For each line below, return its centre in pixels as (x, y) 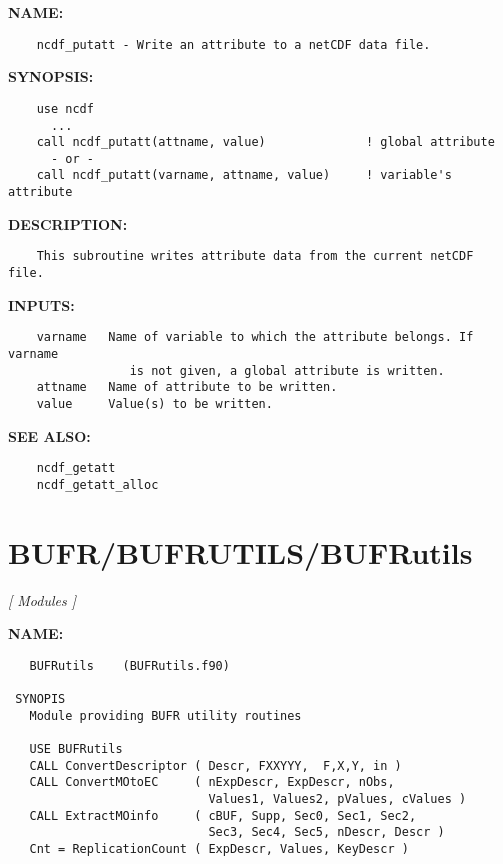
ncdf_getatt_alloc (97, 484)
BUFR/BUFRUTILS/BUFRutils (240, 551)
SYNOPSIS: (51, 76)
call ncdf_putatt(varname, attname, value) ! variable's (244, 175)
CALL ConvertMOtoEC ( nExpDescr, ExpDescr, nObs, (212, 782)
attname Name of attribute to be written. (187, 387)
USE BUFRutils (76, 749)
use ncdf (65, 108)
